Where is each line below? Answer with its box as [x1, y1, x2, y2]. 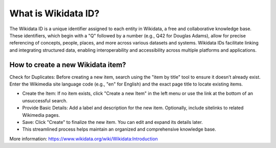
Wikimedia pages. [22, 112, 60, 118]
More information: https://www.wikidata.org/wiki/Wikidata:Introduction [9, 136, 158, 142]
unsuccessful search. [22, 97, 67, 103]
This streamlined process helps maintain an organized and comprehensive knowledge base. [22, 126, 217, 133]
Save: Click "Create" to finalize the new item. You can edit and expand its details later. [22, 119, 203, 125]
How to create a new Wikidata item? [9, 60, 126, 69]
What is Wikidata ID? [9, 8, 100, 19]
